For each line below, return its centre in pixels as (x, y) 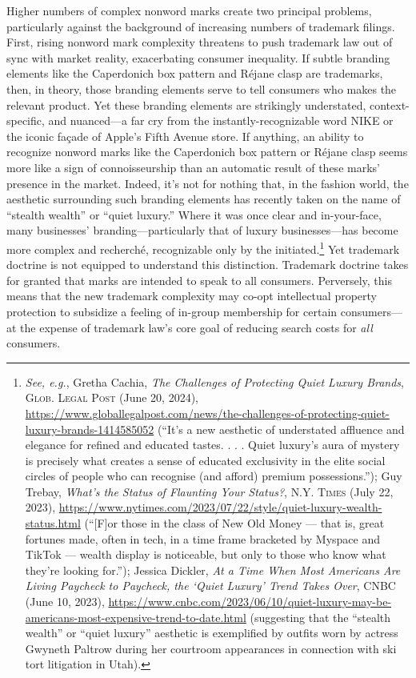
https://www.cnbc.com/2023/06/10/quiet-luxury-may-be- (250, 602)
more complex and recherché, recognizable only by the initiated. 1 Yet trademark (203, 247)
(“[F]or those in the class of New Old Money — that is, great (234, 523)
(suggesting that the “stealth (320, 617)
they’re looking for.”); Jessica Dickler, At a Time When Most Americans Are (213, 570)
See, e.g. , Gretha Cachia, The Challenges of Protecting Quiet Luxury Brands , (215, 381)
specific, (26, 120)
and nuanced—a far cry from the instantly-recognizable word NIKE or (221, 120)
